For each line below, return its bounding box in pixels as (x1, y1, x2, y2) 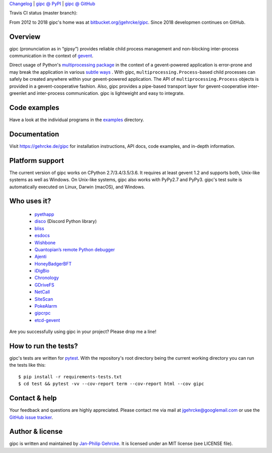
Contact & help (9, 394, 57, 403)
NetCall (34, 289, 50, 295)
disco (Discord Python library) (34, 218, 97, 224)
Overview (9, 32, 41, 41)
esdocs (34, 233, 50, 239)
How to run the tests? (9, 342, 78, 350)
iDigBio (34, 268, 50, 274)
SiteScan (34, 296, 53, 302)
